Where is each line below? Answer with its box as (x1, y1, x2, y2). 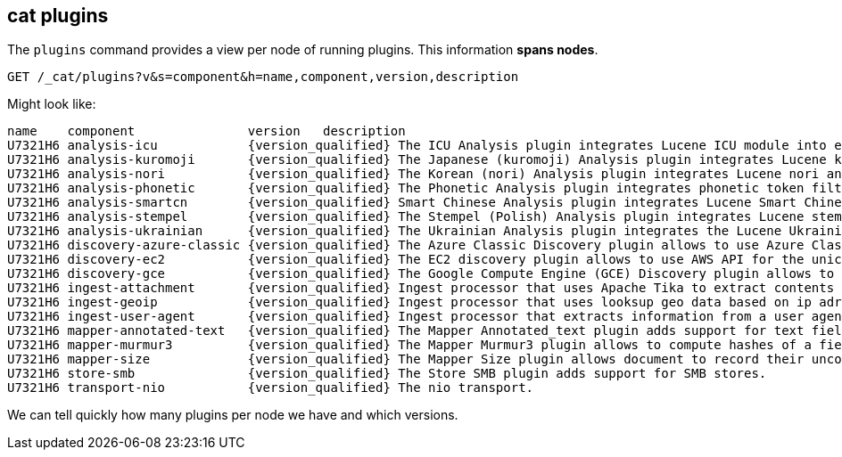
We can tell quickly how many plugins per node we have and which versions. (7, 407, 458, 423)
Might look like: (7, 96, 96, 112)
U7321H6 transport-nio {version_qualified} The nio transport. (7, 380, 534, 396)
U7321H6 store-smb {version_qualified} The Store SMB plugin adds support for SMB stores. (7, 366, 767, 381)
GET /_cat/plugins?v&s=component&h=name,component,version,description (7, 69, 519, 85)
